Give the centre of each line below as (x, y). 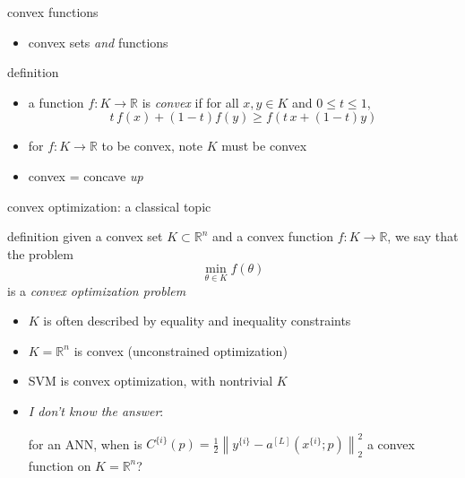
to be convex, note (152, 146)
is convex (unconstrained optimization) (181, 350)
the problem (40, 253)
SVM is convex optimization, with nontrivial (151, 381)
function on (60, 465)
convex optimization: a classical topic (109, 206)
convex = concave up (86, 175)
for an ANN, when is (85, 443)
